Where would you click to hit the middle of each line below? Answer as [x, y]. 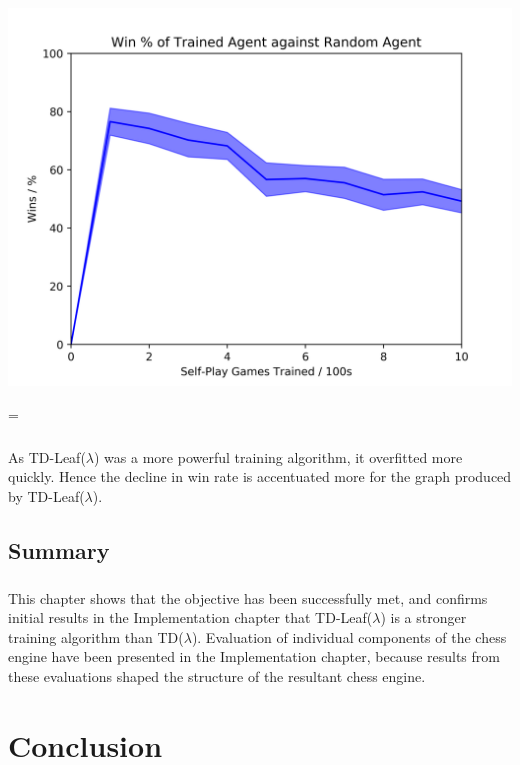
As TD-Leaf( [47, 456]
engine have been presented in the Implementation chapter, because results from [254, 656]
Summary [59, 549]
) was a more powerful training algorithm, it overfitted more [278, 456]
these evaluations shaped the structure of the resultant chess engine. [217, 675]
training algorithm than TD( [96, 636]
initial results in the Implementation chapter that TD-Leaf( [190, 617]
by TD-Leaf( [46, 495]
